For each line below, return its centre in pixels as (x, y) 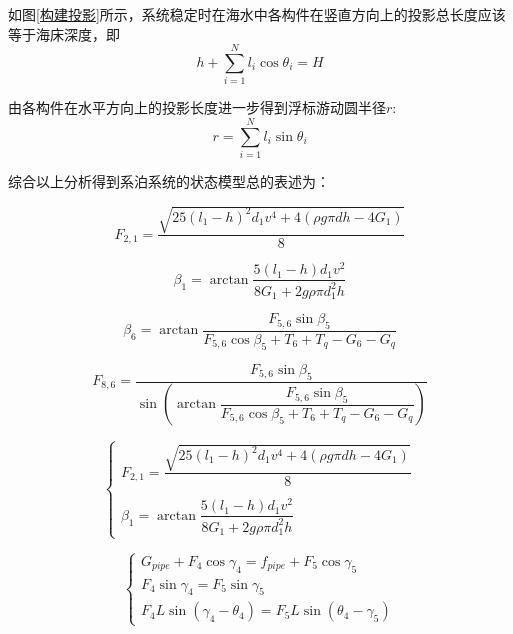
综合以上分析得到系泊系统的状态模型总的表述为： (169, 181)
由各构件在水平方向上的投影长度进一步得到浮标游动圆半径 (197, 107)
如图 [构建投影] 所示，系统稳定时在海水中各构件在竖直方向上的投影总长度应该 (257, 14)
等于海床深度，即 (64, 33)
